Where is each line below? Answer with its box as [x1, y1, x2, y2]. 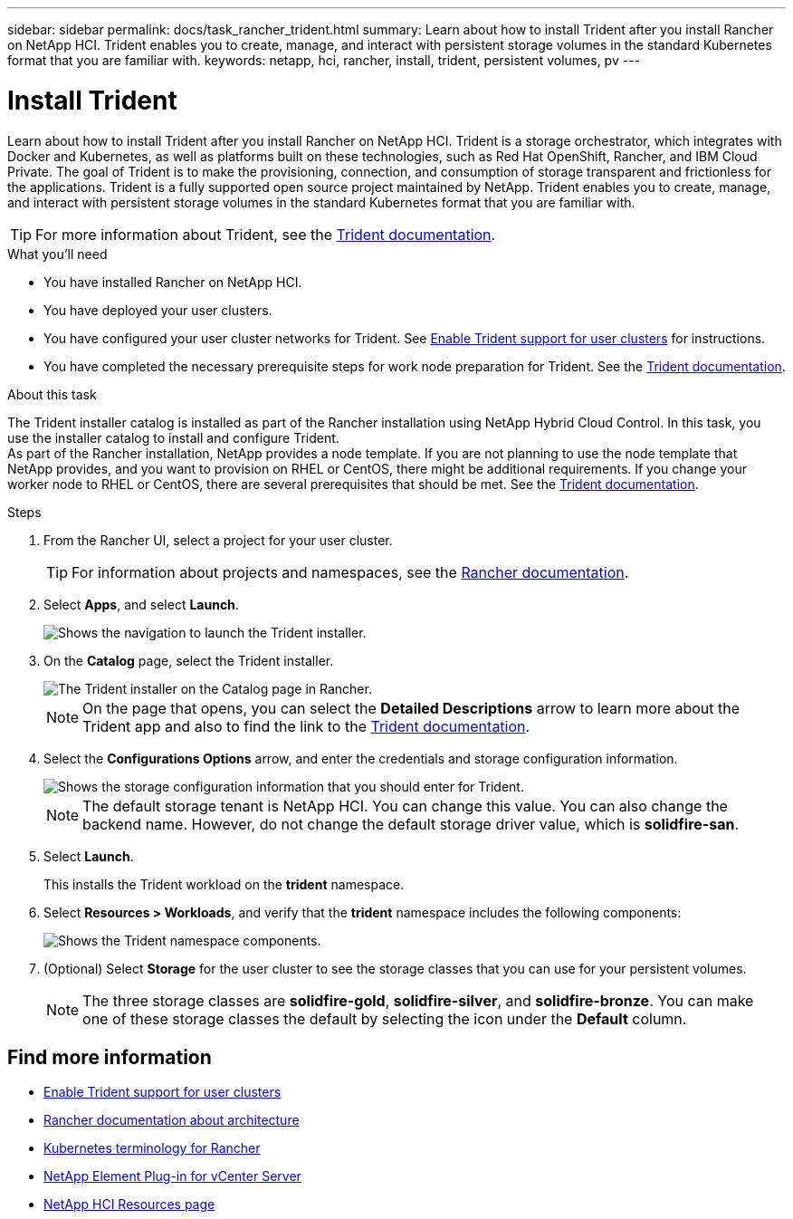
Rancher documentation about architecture [43, 1112, 300, 1128]
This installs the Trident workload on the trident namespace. [43, 876, 405, 892]
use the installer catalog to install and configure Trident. [7, 429, 339, 446]
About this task [7, 386, 97, 402]
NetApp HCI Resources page [43, 1196, 215, 1213]
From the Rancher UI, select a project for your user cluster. [43, 532, 393, 548]
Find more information [7, 1045, 212, 1069]
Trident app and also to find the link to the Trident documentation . [82, 716, 530, 735]
